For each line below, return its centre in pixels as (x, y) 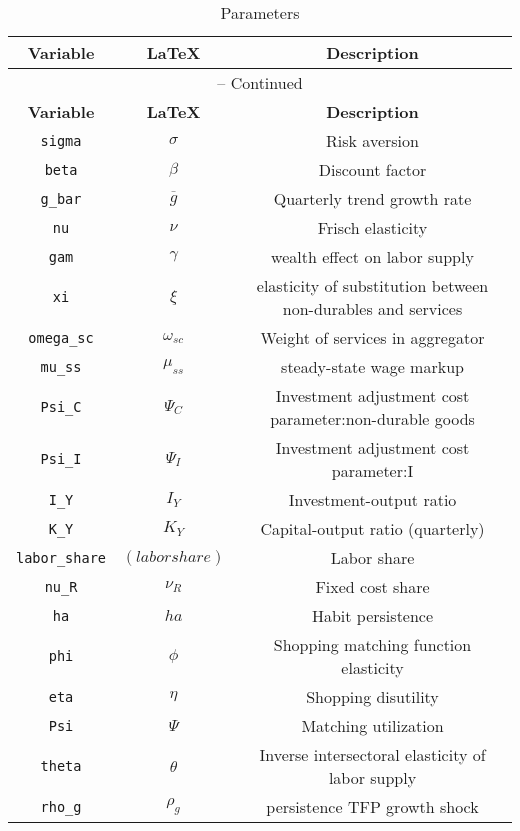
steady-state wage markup (372, 366)
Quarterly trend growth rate (372, 198)
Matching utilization (372, 725)
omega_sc (61, 337)
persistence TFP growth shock (372, 806)
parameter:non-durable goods (372, 418)
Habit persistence (372, 615)
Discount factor (372, 169)
